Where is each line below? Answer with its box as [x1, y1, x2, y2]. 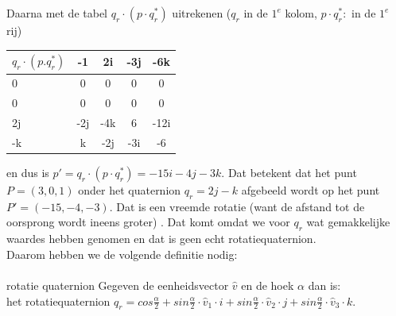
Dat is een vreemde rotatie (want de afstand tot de [116, 198, 365, 214]
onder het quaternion [78, 181, 181, 198]
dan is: [308, 276, 341, 293]
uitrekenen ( [172, 5, 231, 21]
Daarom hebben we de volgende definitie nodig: [6, 245, 238, 262]
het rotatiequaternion [6, 292, 111, 309]
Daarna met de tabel [6, 5, 108, 21]
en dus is [6, 164, 49, 180]
